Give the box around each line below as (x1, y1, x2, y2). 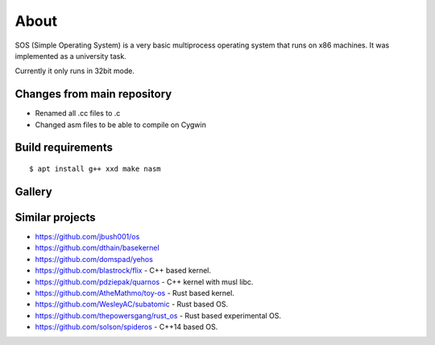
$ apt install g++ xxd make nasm (29, 164, 161, 173)
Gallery (14, 185, 52, 198)
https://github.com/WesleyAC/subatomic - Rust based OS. (35, 299, 229, 310)
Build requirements (14, 141, 113, 155)
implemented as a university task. (14, 51, 126, 60)
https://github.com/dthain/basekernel (35, 243, 160, 253)
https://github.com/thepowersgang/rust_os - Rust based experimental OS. (35, 310, 282, 320)
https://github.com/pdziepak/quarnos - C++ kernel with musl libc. (35, 276, 254, 286)
